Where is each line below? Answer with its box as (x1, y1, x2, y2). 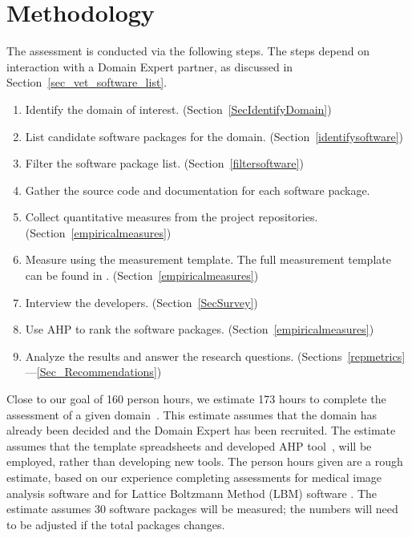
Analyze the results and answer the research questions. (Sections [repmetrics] (25, 347, 406, 364)
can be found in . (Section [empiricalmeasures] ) (25, 267, 259, 284)
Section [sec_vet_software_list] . (6, 74, 168, 91)
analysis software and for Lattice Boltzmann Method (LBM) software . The (6, 484, 378, 501)
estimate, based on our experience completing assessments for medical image (6, 469, 382, 485)
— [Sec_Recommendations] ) (25, 363, 162, 380)
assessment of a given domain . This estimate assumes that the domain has (6, 406, 377, 423)
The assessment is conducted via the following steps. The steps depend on (6, 42, 370, 59)
